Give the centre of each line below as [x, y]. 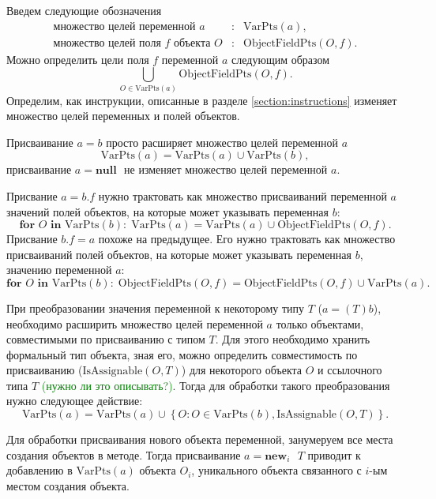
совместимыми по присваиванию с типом [106, 339]
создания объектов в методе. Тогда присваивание [124, 454]
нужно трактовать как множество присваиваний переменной [242, 195]
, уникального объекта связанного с [276, 470]
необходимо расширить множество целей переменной [135, 323]
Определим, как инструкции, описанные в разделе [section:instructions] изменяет [202, 100]
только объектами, [320, 323]
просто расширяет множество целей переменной [222, 142]
